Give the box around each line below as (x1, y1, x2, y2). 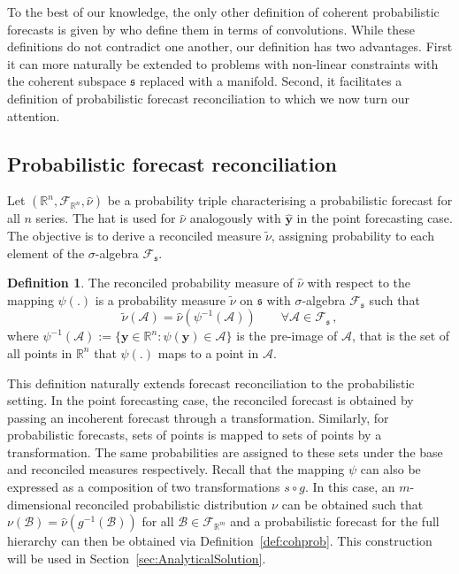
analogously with (189, 209, 281, 227)
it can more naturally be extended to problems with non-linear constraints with (7, 54, 439, 73)
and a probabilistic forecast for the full (230, 512, 440, 531)
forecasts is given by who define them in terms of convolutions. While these (7, 19, 415, 38)
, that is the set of (351, 326, 450, 345)
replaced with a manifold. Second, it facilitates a (139, 72, 402, 90)
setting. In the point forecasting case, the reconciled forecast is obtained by (7, 391, 414, 409)
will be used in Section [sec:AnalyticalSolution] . (7, 548, 266, 567)
